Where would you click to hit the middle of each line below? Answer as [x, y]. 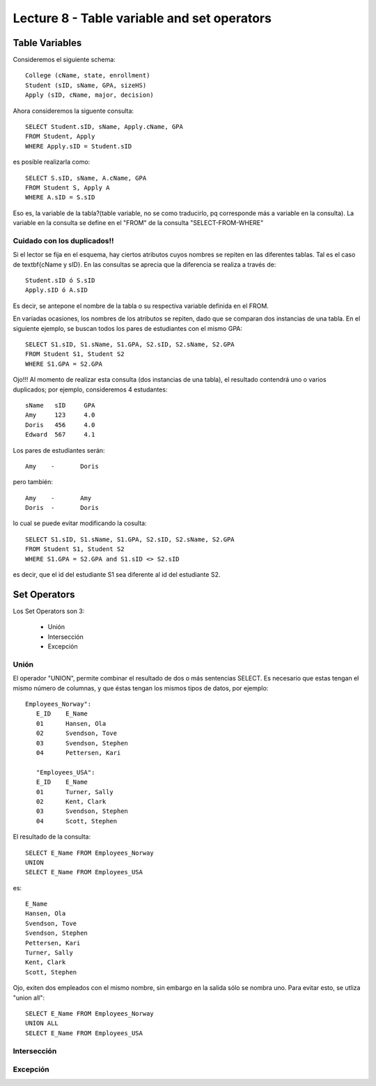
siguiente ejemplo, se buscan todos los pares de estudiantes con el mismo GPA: [128, 328]
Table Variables [47, 43]
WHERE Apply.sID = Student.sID [79, 146]
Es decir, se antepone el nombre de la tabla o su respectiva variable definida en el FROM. [141, 306]
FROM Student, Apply [60, 137]
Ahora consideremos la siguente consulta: [73, 111]
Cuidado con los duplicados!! [63, 240]
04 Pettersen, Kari [78, 753]
